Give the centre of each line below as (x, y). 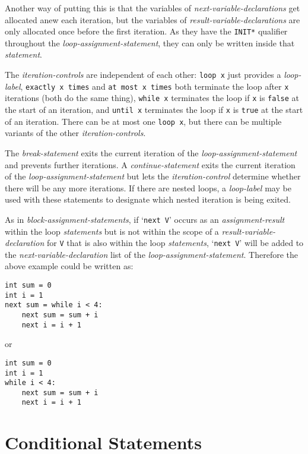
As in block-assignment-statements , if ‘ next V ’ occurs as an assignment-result (145, 219)
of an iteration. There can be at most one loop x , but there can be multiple (143, 121)
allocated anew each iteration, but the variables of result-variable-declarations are (153, 19)
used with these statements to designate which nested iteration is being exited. (148, 199)
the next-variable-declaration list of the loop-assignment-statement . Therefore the (151, 254)
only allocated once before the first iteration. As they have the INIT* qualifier (146, 31)
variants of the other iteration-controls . (75, 133)
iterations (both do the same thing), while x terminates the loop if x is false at (152, 98)
